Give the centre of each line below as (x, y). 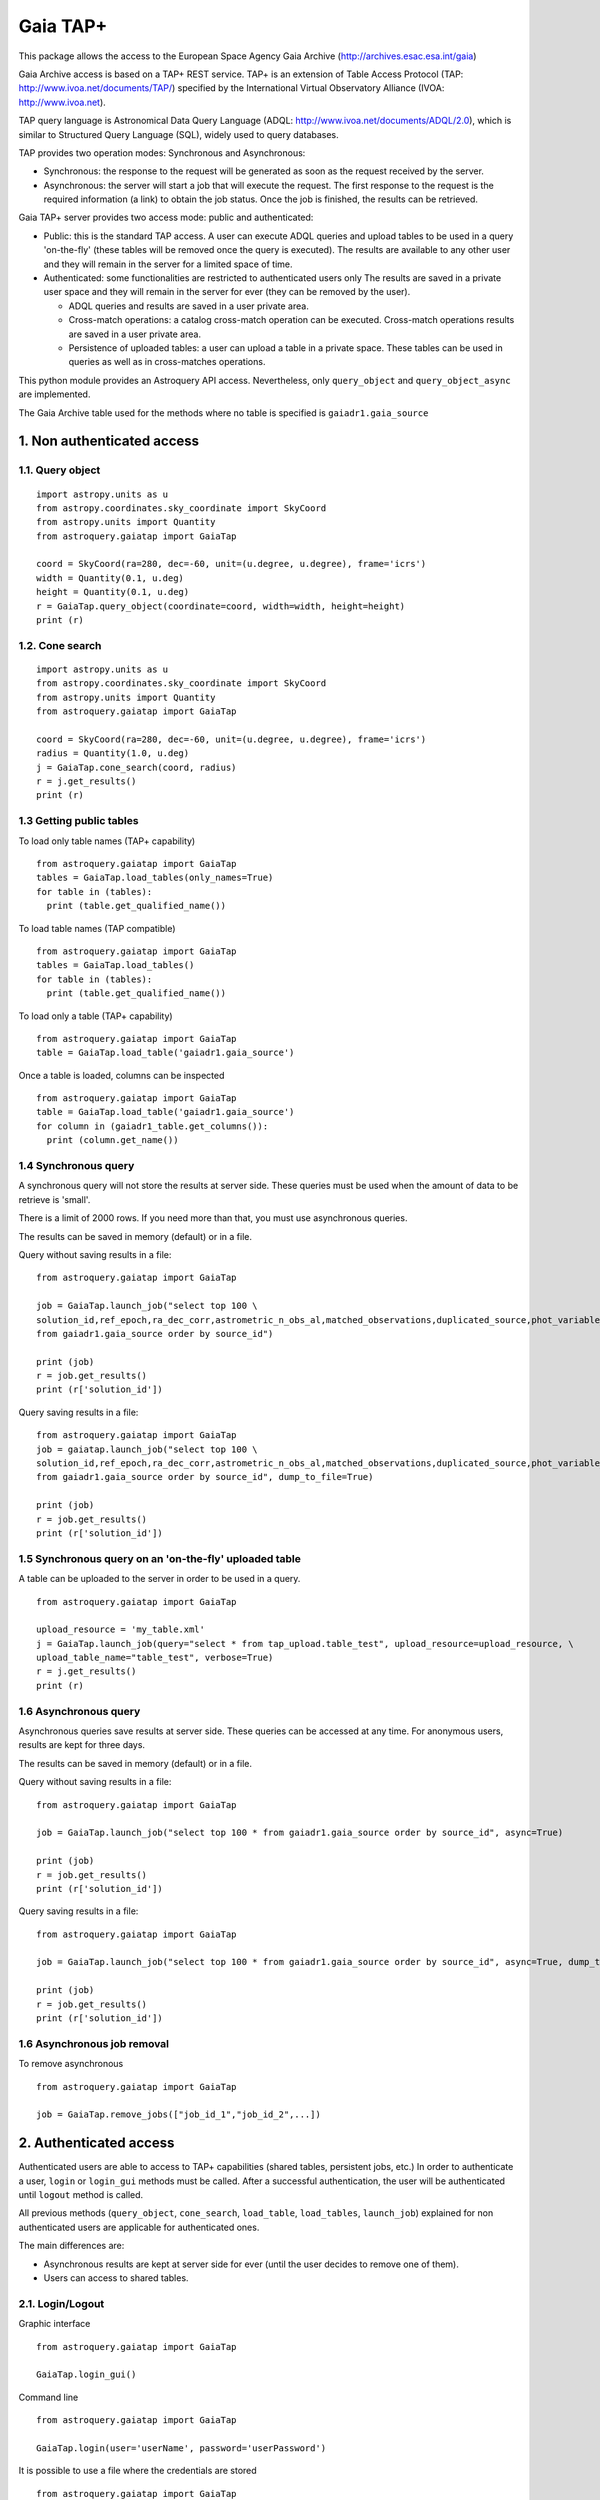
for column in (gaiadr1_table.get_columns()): (152, 1126)
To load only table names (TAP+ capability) (107, 841)
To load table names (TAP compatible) (97, 928)
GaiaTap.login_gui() (86, 2374)
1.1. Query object (59, 470)
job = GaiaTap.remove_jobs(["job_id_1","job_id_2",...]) (179, 2114)
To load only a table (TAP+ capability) (96, 1016)
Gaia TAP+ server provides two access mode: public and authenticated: (166, 217)
